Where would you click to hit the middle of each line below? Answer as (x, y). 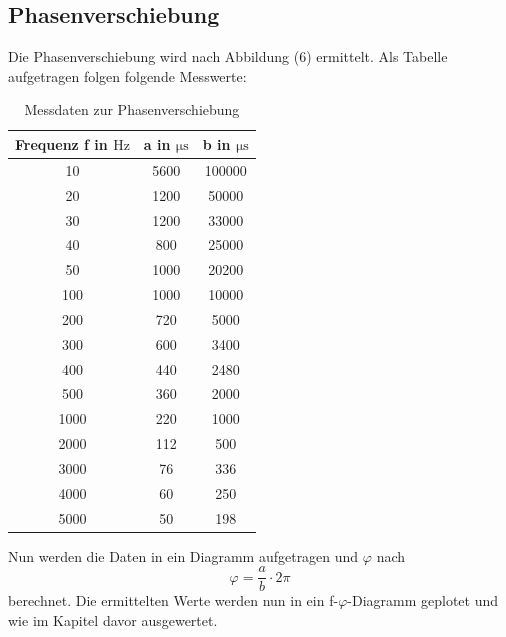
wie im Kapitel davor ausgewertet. (113, 619)
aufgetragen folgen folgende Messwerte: (127, 75)
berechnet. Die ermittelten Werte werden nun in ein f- (173, 600)
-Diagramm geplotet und (423, 600)
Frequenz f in (61, 143)
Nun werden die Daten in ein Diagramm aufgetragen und (183, 555)
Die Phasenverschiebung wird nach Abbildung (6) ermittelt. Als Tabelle (228, 56)
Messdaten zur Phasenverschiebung (132, 109)
